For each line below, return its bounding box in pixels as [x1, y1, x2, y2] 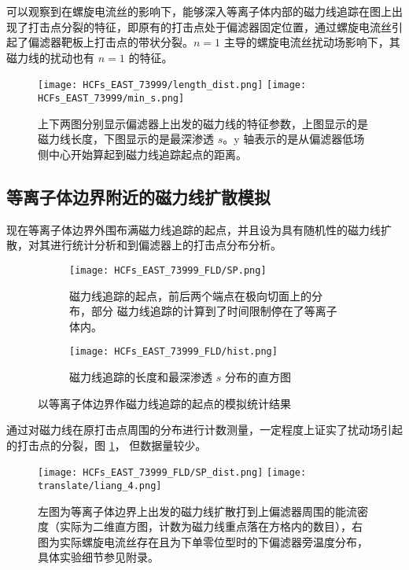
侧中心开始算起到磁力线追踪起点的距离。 [38, 145, 247, 162]
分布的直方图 [224, 368, 291, 384]
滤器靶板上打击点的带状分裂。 [39, 34, 193, 50]
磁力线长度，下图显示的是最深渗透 [38, 131, 214, 147]
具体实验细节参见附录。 [38, 549, 159, 565]
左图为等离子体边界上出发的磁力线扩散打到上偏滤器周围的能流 [38, 502, 357, 519]
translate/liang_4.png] [38, 480, 162, 491]
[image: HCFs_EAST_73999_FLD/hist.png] [69, 346, 278, 358]
